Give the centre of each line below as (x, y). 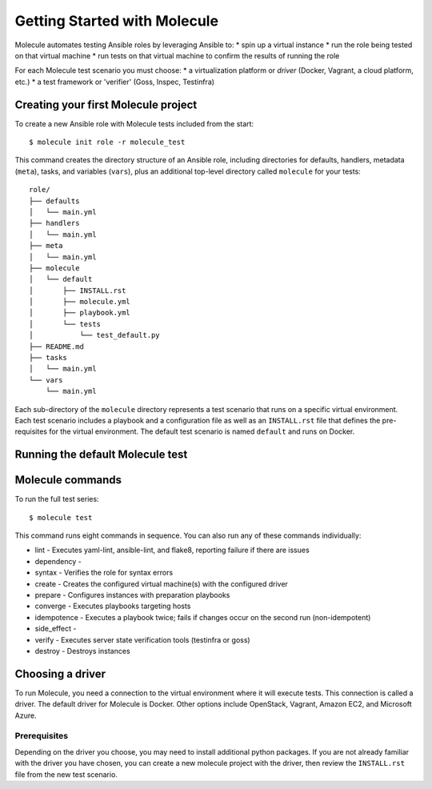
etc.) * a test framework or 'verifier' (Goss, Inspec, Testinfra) (115, 82)
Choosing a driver (60, 673)
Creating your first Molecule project (106, 104)
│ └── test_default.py (94, 335)
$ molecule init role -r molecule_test (107, 142)
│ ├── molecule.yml (80, 302)
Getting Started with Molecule (117, 21)
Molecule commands (68, 480)
